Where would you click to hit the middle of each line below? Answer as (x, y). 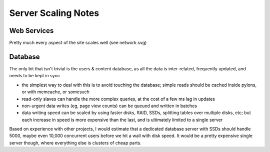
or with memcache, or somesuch (56, 92)
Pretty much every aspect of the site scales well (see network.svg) (78, 43)
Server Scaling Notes (54, 13)
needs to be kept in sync (34, 76)
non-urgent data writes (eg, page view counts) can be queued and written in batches (109, 106)
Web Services (31, 31)
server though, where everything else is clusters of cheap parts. (75, 143)
